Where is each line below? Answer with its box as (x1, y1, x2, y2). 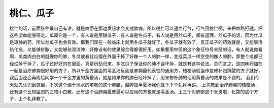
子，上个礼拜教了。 (9, 96, 50, 102)
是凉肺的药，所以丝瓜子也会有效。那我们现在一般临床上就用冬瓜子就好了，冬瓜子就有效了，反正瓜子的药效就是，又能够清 (9, 39, 263, 45)
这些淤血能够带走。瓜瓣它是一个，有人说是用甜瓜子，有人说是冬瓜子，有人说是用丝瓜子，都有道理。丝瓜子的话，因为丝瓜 (9, 32, 263, 38)
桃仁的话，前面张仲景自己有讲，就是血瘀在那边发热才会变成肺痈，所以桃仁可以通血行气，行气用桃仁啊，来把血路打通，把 (9, 25, 263, 31)
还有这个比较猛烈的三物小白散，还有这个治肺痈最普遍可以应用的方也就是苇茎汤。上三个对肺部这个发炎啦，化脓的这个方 (9, 89, 258, 95)
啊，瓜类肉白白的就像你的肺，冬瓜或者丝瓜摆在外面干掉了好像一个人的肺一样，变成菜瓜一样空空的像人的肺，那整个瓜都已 (9, 53, 263, 60)
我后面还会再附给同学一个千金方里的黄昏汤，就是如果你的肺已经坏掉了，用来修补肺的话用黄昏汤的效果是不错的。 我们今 (9, 75, 260, 81)
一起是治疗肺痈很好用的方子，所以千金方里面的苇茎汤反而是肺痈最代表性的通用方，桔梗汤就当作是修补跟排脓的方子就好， (9, 67, 263, 73)
